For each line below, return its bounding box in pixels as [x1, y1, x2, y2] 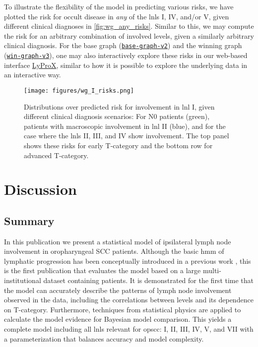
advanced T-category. [24, 150, 89, 160]
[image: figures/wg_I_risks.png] [24, 87, 134, 94]
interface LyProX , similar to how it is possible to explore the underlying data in [4, 59, 248, 70]
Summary [4, 213, 55, 228]
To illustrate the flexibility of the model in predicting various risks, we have [4, 1, 234, 11]
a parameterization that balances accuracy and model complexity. [4, 333, 204, 344]
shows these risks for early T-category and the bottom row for [24, 140, 213, 150]
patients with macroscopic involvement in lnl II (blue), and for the [24, 120, 226, 131]
